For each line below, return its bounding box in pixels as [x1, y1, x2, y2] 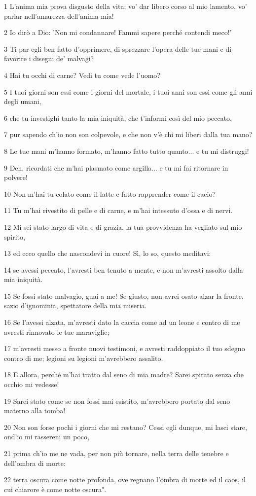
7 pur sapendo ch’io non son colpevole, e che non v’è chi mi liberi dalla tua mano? [4, 129, 253, 140]
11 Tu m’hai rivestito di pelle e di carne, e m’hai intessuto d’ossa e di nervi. [4, 205, 233, 215]
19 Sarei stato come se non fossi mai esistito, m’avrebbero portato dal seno [4, 395, 230, 406]
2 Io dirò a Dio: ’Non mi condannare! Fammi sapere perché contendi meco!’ [4, 27, 232, 37]
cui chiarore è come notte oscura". [4, 484, 107, 494]
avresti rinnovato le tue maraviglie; [4, 326, 110, 337]
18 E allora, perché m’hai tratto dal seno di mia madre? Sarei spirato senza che [4, 369, 244, 380]
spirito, [4, 231, 25, 242]
